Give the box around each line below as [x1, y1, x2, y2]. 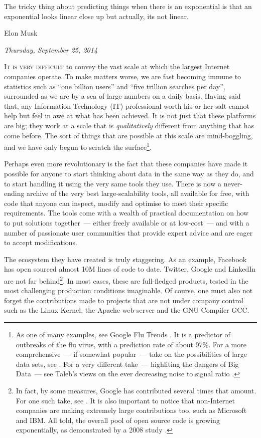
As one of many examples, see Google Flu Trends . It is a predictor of [16, 329, 230, 339]
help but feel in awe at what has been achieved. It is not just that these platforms [4, 110, 256, 121]
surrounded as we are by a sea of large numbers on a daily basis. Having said [4, 91, 241, 101]
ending [4, 188, 25, 198]
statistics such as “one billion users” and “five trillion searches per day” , [4, 81, 225, 91]
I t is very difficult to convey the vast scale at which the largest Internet [4, 61, 230, 72]
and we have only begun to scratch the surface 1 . [4, 140, 152, 152]
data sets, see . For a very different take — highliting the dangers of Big [16, 358, 239, 369]
